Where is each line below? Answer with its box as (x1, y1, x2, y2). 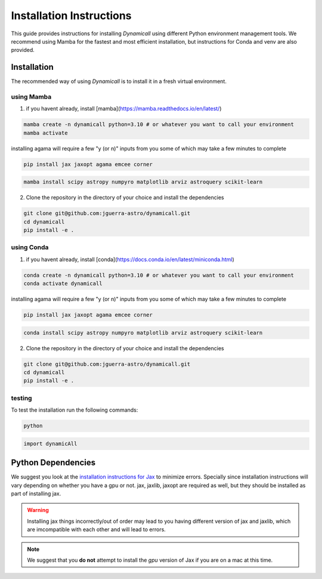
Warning (27, 507, 49, 514)
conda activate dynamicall (23, 280, 103, 287)
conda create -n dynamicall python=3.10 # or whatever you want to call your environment (23, 272, 295, 278)
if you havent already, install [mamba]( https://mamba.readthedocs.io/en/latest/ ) (26, 105, 222, 112)
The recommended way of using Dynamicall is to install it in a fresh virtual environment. (11, 78, 227, 85)
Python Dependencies (11, 458, 95, 468)
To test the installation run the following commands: (11, 406, 138, 413)
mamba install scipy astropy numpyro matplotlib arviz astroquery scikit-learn (23, 179, 263, 185)
